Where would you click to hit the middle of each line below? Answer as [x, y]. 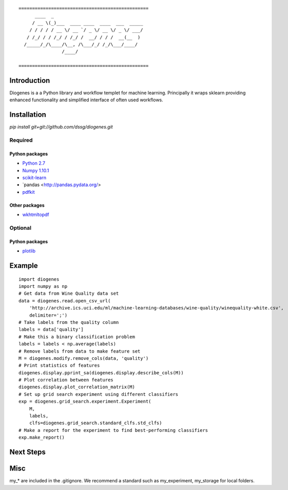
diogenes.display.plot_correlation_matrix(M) [77, 387]
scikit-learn [34, 178]
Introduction [30, 80]
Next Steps [27, 452]
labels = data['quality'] [51, 330]
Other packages [27, 205]
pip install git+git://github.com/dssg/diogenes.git [61, 127]
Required [21, 140]
